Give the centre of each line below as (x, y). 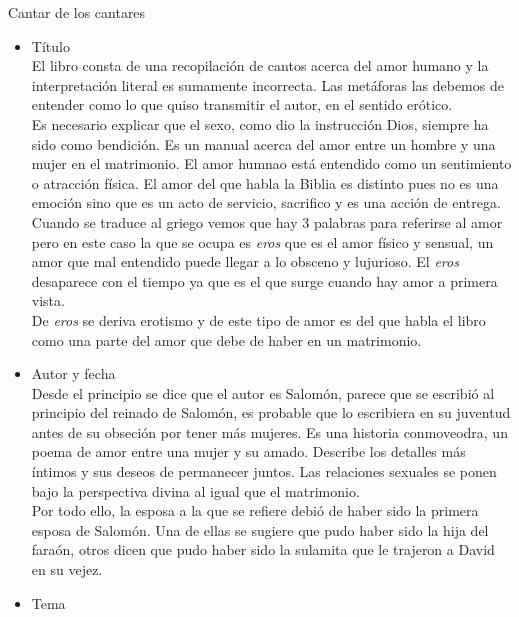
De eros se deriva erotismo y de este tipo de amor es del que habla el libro (258, 319)
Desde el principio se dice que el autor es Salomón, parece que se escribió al (263, 392)
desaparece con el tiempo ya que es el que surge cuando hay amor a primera (264, 280)
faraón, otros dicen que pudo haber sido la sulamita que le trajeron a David (263, 549)
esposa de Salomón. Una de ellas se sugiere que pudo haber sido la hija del (260, 529)
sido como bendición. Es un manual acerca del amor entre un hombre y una (263, 143)
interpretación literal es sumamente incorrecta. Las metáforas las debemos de (267, 84)
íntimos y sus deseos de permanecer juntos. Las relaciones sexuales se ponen (264, 471)
